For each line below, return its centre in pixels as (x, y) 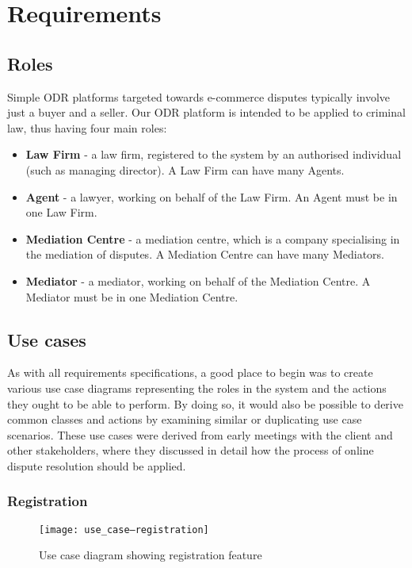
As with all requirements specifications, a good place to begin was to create (190, 372)
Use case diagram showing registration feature (151, 555)
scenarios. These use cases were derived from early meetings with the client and (200, 434)
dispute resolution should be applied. (97, 465)
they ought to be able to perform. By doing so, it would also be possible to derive (205, 403)
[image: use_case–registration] (124, 530)
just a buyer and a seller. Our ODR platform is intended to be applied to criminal (206, 112)
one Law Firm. (61, 212)
